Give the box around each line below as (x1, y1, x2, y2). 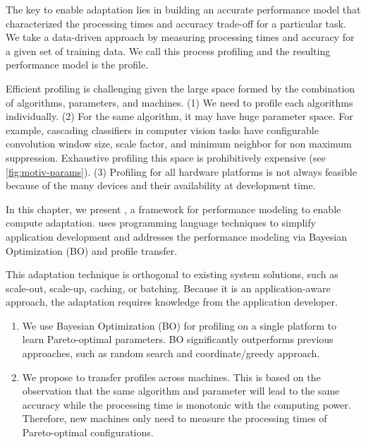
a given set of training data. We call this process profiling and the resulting (6, 43, 331, 58)
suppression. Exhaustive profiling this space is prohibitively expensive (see (6, 150, 326, 164)
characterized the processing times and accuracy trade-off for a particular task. (6, 16, 346, 30)
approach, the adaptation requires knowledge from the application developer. (6, 294, 338, 309)
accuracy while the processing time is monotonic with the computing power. (22, 397, 351, 412)
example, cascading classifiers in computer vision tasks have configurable (6, 122, 319, 137)
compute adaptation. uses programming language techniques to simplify (6, 215, 316, 230)
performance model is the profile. (6, 57, 149, 72)
